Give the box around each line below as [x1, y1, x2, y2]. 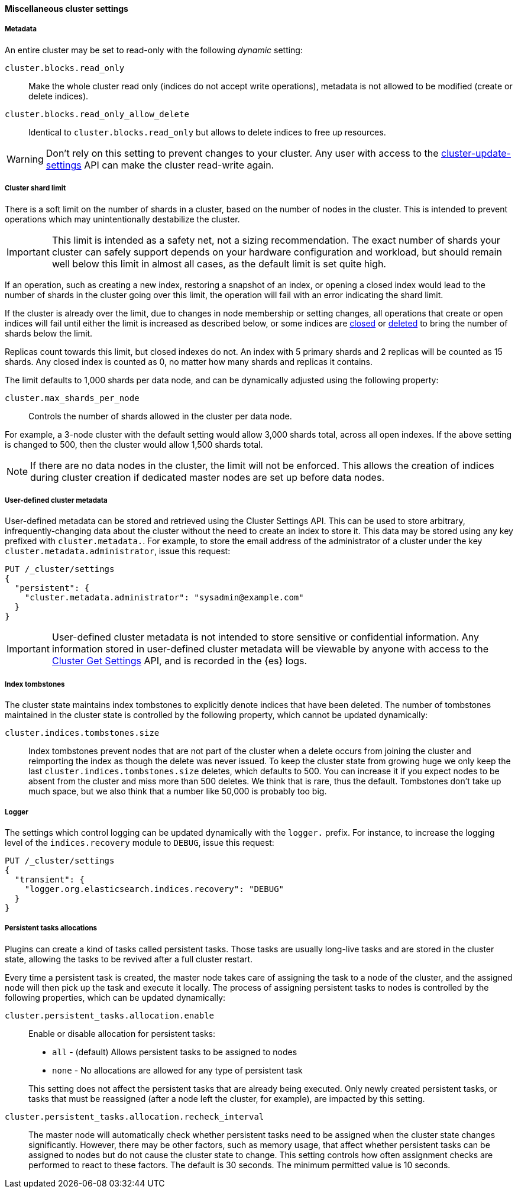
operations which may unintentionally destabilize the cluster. [5, 214, 240, 224]
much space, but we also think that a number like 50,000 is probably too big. [28, 786, 327, 797]
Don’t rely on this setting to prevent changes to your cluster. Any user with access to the [46, 147, 439, 159]
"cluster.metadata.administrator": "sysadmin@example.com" [24, 593, 304, 603]
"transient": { [14, 874, 85, 884]
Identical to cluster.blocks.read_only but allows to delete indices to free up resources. [28, 127, 386, 137]
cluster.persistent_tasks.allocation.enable [5, 1010, 215, 1020]
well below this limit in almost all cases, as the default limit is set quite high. [51, 257, 386, 270]
